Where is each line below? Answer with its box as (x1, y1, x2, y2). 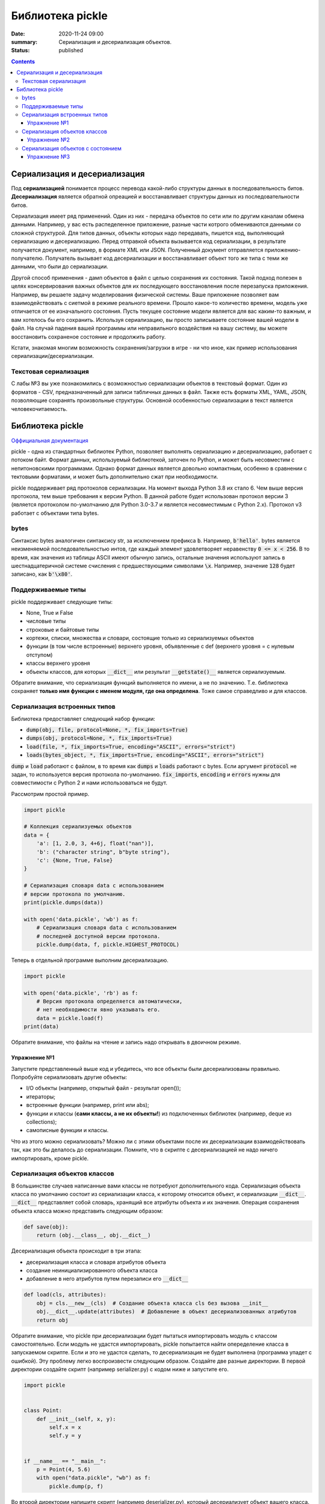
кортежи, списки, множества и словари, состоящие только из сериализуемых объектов (26, 635, 254, 642)
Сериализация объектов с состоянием (22, 144, 122, 152)
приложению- (264, 246, 301, 253)
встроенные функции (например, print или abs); (26, 1102, 150, 1109)
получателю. (11, 254, 45, 262)
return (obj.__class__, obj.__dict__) (36, 1232, 151, 1239)
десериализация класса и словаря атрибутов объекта (26, 1258, 167, 1266)
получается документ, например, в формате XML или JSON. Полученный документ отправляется (11, 246, 264, 253)
